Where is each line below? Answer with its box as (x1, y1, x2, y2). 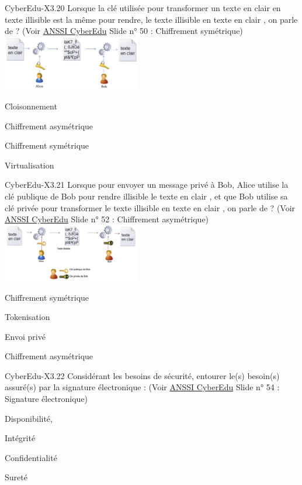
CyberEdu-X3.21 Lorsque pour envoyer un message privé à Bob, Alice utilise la (5, 178, 289, 191)
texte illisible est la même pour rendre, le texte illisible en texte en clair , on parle (5, 13, 298, 25)
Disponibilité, (5, 412, 53, 424)
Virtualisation (5, 159, 54, 171)
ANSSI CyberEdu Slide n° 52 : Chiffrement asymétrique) (5, 213, 209, 225)
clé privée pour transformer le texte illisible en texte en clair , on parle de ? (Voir (5, 201, 296, 214)
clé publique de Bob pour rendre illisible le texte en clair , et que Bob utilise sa (5, 190, 288, 202)
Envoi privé (5, 330, 46, 342)
